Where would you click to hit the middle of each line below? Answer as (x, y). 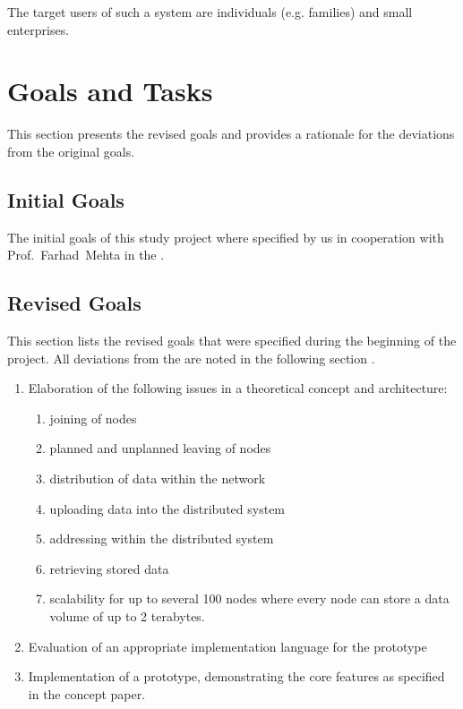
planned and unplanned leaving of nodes (160, 448)
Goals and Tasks (110, 91)
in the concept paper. (87, 693)
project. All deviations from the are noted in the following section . (191, 358)
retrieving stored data (109, 568)
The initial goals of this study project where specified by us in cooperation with (226, 237)
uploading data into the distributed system (167, 508)
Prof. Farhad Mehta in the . (86, 255)
